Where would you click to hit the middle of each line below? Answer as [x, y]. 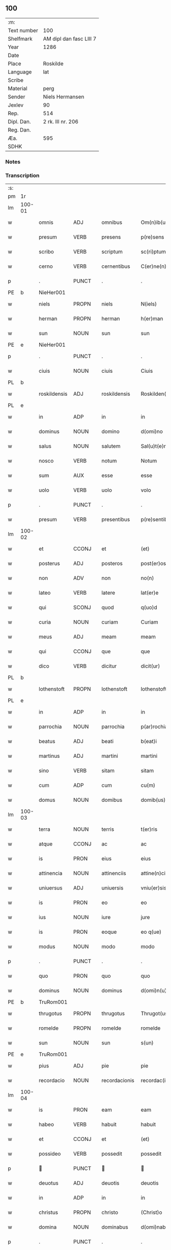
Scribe [16, 80]
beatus [47, 742]
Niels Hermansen [64, 96]
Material [18, 88]
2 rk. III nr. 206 [61, 121]
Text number [23, 30]
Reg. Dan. [20, 130]
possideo [50, 1154]
